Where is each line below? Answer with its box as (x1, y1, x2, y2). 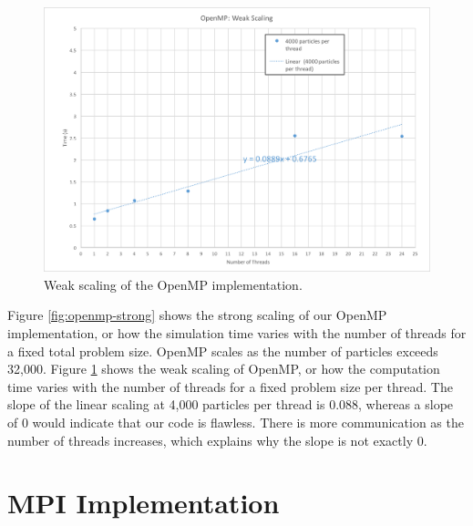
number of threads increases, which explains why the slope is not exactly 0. (7, 430, 427, 449)
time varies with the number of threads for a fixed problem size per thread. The (7, 376, 453, 396)
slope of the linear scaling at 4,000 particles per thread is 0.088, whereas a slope (7, 395, 454, 414)
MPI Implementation (7, 484, 280, 521)
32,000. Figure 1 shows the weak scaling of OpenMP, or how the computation (7, 359, 440, 378)
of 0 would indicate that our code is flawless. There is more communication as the (7, 413, 464, 431)
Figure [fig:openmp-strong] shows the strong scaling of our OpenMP (7, 305, 387, 325)
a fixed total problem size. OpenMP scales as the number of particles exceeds (7, 341, 438, 360)
